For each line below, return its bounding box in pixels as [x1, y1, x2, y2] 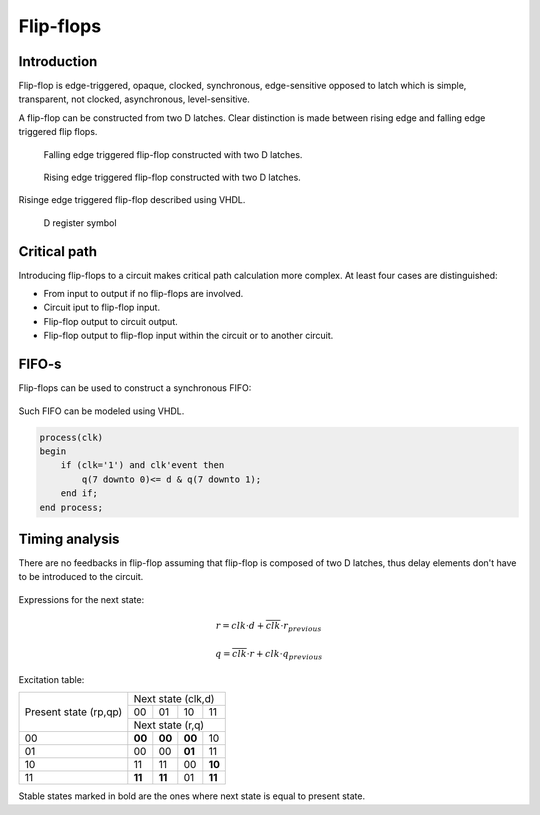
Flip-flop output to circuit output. [43, 315, 179, 327]
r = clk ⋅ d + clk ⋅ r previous [215, 620, 322, 634]
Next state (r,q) [133, 718, 205, 732]
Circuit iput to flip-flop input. [43, 301, 160, 314]
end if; [60, 488, 99, 499]
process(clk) [39, 431, 104, 443]
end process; [39, 501, 104, 513]
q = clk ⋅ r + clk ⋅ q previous [215, 648, 323, 662]
